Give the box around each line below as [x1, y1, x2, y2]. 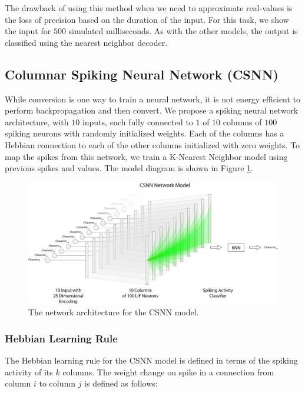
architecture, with [5, 115, 69, 128]
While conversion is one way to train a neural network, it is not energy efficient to [5, 92, 301, 105]
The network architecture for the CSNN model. [28, 306, 199, 318]
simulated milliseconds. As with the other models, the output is [68, 25, 298, 37]
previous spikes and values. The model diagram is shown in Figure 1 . [5, 162, 253, 174]
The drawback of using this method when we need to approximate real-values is [5, 2, 293, 14]
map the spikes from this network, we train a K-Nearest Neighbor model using [5, 150, 288, 162]
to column [39, 377, 75, 389]
